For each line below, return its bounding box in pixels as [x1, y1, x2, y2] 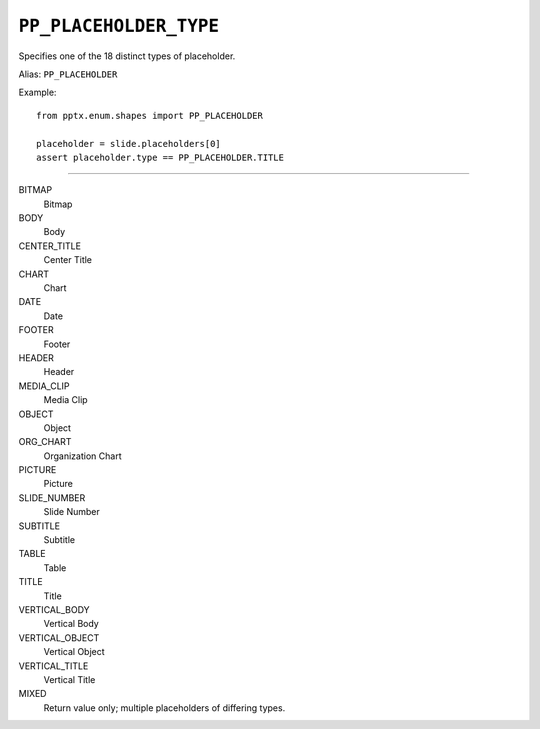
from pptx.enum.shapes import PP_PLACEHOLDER [36, 110, 264, 121]
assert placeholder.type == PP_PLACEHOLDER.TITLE [36, 151, 285, 163]
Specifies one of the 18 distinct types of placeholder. [18, 50, 236, 62]
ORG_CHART [18, 436, 72, 448]
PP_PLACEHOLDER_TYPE [18, 15, 220, 37]
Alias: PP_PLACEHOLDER [18, 68, 118, 80]
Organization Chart [43, 450, 122, 462]
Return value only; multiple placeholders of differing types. [43, 701, 286, 714]
